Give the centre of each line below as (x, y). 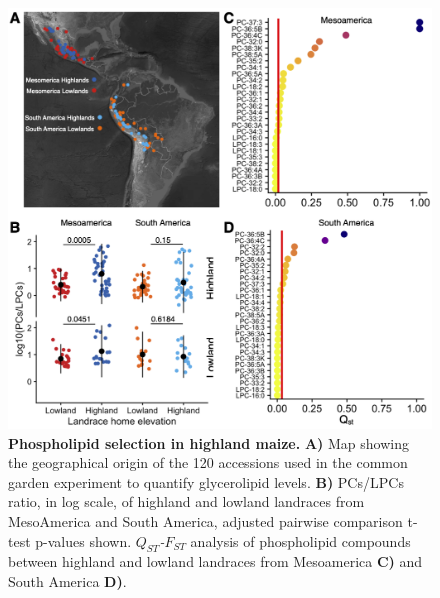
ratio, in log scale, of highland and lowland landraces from (186, 501)
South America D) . (67, 581)
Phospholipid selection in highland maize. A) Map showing (208, 442)
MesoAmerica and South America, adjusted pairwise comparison (205, 521)
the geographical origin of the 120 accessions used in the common (208, 462)
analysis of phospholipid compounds (300, 540)
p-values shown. (83, 540)
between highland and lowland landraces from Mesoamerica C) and (215, 561)
